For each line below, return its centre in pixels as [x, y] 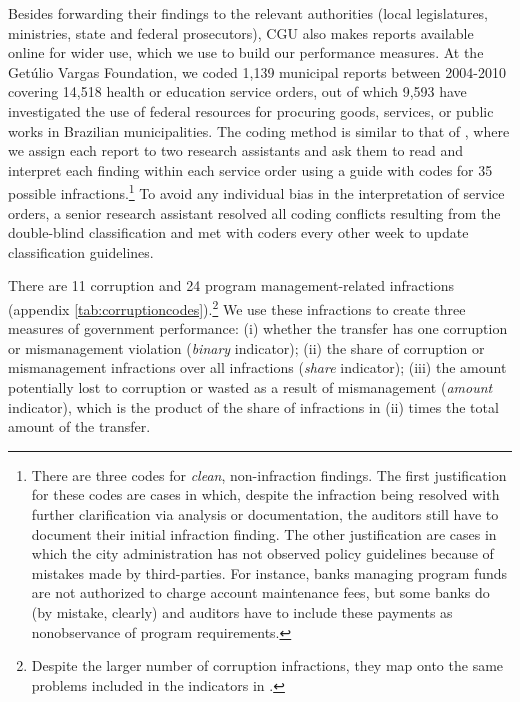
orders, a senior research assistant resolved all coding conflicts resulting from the [254, 212]
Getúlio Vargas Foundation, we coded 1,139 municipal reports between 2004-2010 [257, 71]
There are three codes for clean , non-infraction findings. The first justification [269, 474]
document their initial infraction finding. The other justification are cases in [264, 533]
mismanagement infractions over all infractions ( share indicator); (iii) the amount [257, 367]
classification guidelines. [81, 251]
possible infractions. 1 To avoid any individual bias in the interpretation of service [256, 191]
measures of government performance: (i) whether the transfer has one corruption [258, 328]
